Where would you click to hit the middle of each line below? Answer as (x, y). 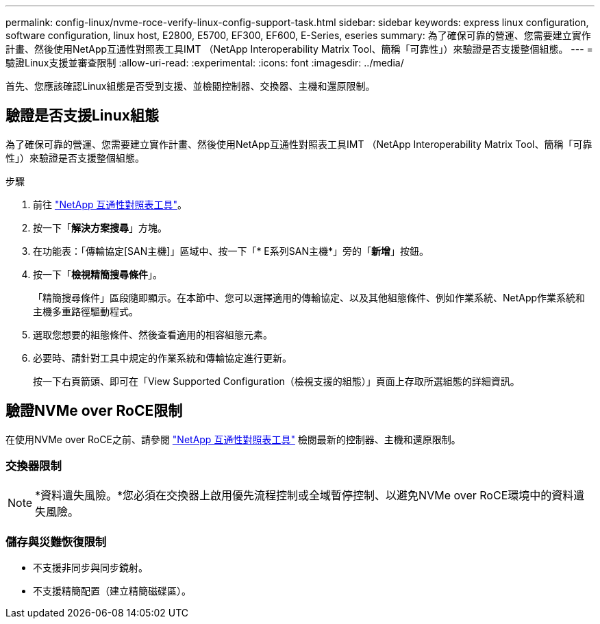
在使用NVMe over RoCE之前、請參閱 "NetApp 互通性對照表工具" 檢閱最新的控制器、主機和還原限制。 (233, 439)
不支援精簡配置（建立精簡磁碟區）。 (112, 591)
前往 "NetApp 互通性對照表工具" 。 (110, 204)
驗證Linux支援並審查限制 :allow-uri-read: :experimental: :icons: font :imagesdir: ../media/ (205, 63)
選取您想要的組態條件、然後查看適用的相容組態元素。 (153, 334)
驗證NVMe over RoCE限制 (94, 411)
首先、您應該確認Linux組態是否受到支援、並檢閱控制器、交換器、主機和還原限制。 (190, 86)
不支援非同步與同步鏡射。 (90, 568)
